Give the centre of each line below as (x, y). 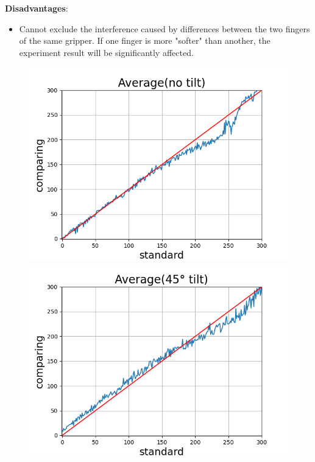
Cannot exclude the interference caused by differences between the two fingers (165, 28)
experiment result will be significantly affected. (106, 52)
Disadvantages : (37, 8)
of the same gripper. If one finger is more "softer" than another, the (145, 40)
